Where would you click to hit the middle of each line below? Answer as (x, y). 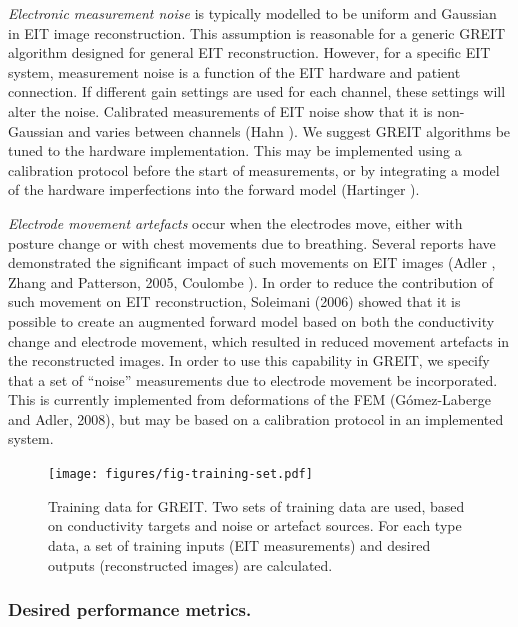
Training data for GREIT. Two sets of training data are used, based (256, 505)
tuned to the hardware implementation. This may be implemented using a (235, 150)
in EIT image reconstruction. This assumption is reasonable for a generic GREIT (257, 32)
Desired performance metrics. (130, 609)
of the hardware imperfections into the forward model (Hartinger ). (214, 189)
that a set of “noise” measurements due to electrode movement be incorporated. (253, 379)
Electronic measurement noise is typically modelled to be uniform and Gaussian (252, 13)
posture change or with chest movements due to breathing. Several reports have (252, 242)
